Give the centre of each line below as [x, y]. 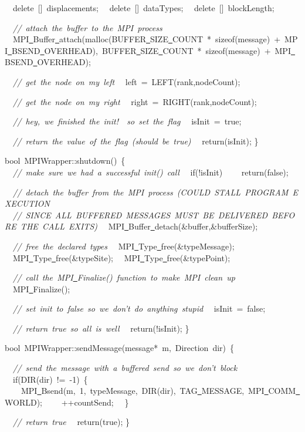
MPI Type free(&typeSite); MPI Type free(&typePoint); [121, 257]
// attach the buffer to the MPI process [88, 27]
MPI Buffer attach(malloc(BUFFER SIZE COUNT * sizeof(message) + [147, 39]
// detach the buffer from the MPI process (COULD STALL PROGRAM [151, 192]
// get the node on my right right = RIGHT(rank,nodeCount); [135, 101]
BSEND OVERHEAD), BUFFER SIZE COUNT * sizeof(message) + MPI [151, 50]
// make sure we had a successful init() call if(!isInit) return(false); [151, 172]
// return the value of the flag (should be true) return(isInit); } [136, 141]
